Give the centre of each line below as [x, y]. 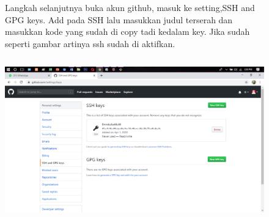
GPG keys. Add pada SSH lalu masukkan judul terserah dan [119, 19]
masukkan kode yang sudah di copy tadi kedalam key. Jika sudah [127, 31]
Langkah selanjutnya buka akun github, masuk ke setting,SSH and [130, 7]
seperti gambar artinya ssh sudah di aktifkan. [90, 43]
